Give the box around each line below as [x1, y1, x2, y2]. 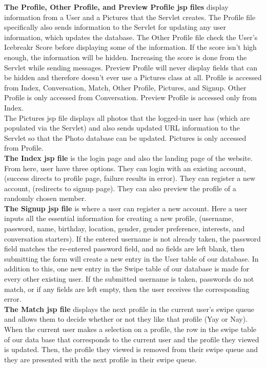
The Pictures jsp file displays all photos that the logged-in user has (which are [4, 112, 250, 123]
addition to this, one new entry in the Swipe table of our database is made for [4, 263, 250, 274]
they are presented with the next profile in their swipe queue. [4, 354, 197, 364]
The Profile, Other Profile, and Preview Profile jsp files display [4, 2, 229, 12]
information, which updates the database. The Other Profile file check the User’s [4, 31, 258, 42]
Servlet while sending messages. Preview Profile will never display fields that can [4, 62, 258, 72]
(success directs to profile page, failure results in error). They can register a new [4, 173, 256, 183]
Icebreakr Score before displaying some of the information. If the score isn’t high [4, 42, 257, 52]
